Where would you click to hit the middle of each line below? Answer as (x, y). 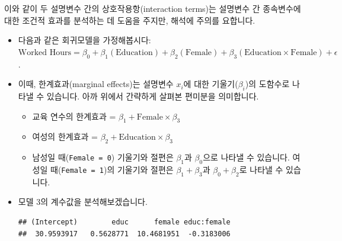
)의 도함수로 (267, 84)
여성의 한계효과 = (65, 136)
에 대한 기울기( (211, 84)
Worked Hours (45, 52)
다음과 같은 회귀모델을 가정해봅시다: (84, 40)
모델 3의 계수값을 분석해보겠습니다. (83, 202)
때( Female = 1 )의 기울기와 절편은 (112, 169)
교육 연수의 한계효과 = (74, 116)
